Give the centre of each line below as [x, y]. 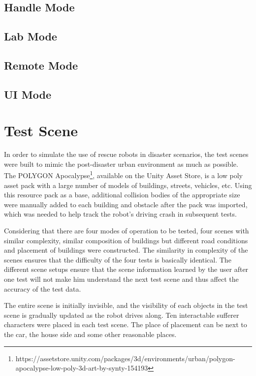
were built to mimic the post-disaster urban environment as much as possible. [121, 164]
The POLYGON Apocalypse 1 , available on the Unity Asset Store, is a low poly [124, 175]
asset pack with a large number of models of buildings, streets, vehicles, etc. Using [128, 185]
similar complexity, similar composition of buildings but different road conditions [126, 240]
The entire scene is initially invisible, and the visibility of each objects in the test [126, 305]
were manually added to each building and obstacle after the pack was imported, [126, 204]
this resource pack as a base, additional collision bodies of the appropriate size [122, 195]
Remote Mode [41, 65]
